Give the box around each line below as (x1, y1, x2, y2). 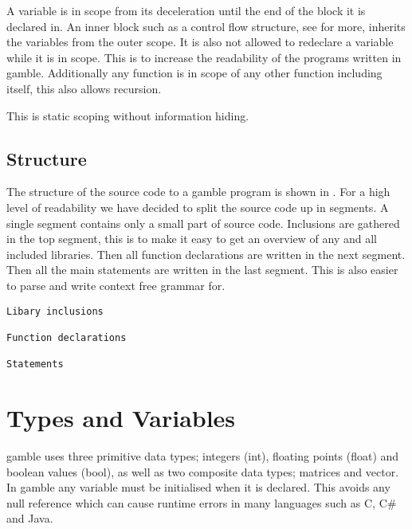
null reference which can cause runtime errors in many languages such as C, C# (6, 494, 397, 511)
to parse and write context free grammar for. (6, 276, 226, 293)
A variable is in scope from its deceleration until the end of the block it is (6, 2, 366, 18)
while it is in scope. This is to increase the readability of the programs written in (6, 49, 402, 65)
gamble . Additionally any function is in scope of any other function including (6, 65, 383, 81)
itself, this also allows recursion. (6, 80, 162, 96)
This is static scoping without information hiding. (6, 107, 249, 123)
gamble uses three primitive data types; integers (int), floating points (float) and (6, 447, 399, 464)
